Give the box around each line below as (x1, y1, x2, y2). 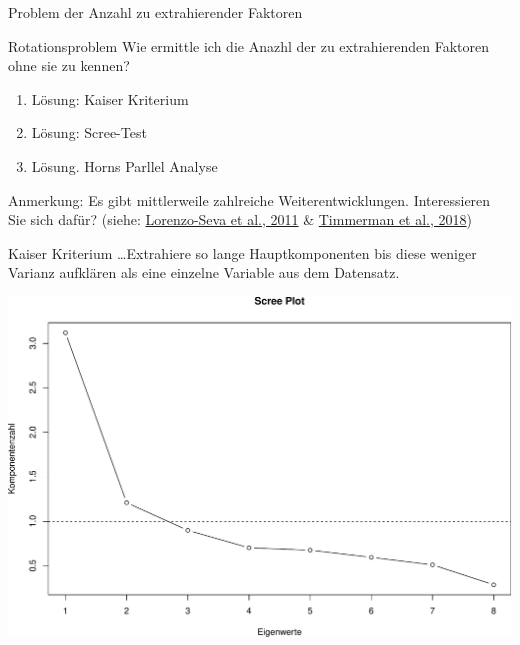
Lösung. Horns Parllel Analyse (31, 155, 218, 176)
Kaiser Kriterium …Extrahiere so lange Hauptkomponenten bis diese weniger (8, 242, 477, 263)
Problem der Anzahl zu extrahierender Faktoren (8, 2, 303, 22)
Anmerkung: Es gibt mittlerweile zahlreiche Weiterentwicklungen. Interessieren (8, 189, 491, 210)
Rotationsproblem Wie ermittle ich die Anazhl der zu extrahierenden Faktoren (8, 35, 490, 56)
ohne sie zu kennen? (8, 55, 130, 76)
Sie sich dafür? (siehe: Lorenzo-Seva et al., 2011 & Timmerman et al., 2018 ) (8, 209, 473, 230)
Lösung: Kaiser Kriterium (31, 88, 189, 109)
